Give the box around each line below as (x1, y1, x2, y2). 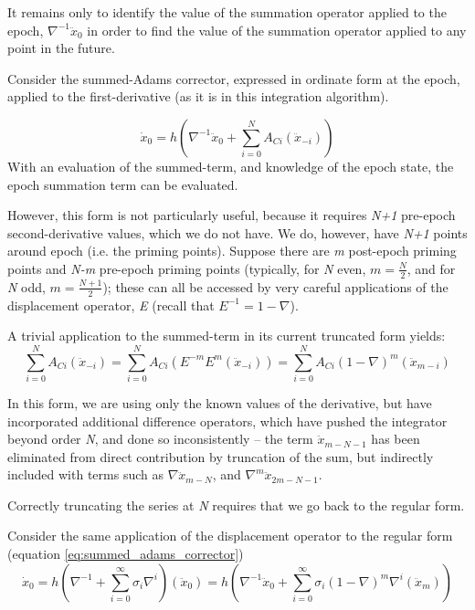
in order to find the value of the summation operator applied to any (87, 20, 467, 39)
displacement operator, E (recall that (7, 295, 215, 314)
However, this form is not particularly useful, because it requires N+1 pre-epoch (7, 205, 456, 225)
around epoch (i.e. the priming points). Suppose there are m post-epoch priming (7, 241, 457, 260)
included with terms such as (7, 465, 164, 484)
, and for (406, 258, 456, 278)
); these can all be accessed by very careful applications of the (102, 277, 449, 296)
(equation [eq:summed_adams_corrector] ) (7, 544, 244, 563)
